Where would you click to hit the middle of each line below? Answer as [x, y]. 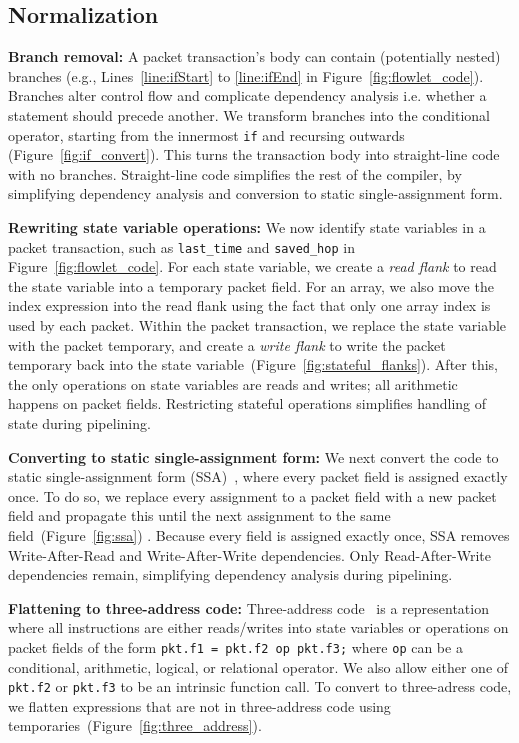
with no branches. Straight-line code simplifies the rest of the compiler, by [235, 173]
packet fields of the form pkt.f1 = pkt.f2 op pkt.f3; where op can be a [235, 646]
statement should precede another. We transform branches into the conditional [249, 114]
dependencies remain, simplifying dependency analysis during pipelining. [230, 574]
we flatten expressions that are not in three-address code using [199, 705]
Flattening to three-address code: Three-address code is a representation [248, 607]
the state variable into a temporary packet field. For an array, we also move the [251, 285]
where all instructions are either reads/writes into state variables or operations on [258, 627]
